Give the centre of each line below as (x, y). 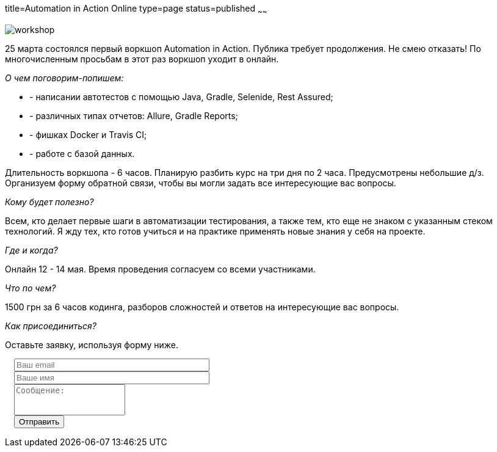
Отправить (39, 421)
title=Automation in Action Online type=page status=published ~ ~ (136, 9)
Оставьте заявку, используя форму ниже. (92, 344)
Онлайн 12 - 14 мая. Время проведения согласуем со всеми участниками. (160, 269)
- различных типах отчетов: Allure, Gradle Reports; (134, 115)
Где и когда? (31, 250)
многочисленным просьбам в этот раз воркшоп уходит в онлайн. (142, 59)
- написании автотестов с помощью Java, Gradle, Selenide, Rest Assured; (181, 97)
